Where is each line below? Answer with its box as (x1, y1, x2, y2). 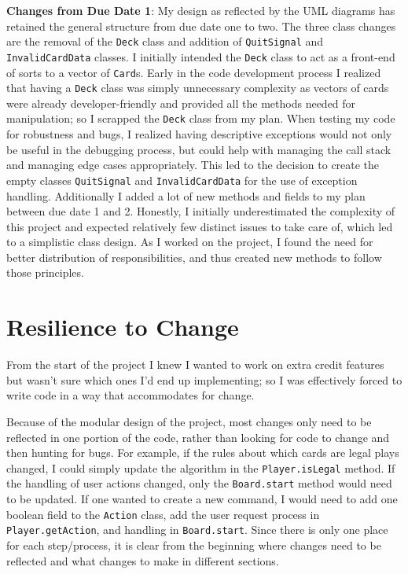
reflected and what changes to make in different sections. (6, 552, 279, 568)
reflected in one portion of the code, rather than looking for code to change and (6, 429, 390, 445)
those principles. (6, 264, 84, 281)
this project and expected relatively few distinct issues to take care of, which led (6, 218, 393, 234)
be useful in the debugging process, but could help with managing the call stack (6, 141, 391, 157)
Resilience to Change (6, 311, 239, 343)
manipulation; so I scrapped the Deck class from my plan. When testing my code (6, 110, 395, 127)
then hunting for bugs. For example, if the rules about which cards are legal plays (6, 444, 399, 461)
